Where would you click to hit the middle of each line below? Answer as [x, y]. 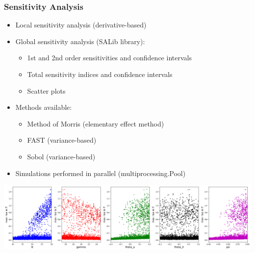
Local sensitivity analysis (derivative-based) [81, 25]
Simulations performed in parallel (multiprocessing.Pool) [101, 173]
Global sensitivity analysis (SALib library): [80, 41]
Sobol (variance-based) [61, 156]
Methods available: [44, 107]
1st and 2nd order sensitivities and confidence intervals [109, 58]
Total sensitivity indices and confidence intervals [100, 74]
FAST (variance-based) [62, 140]
